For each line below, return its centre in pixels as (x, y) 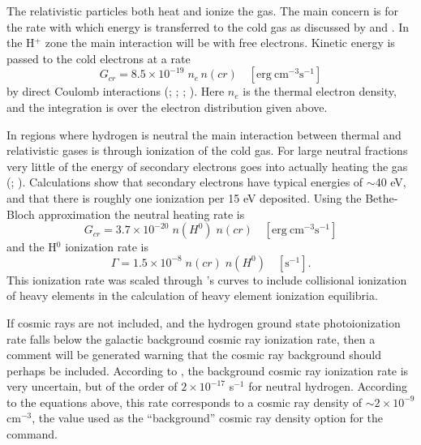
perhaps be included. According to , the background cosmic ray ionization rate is (208, 370)
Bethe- (382, 197)
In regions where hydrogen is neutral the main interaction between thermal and (204, 134)
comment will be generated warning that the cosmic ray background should (194, 355)
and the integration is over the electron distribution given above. (167, 107)
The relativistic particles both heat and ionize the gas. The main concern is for (203, 11)
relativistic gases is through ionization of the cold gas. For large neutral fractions (207, 150)
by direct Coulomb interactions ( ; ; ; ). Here (116, 91)
